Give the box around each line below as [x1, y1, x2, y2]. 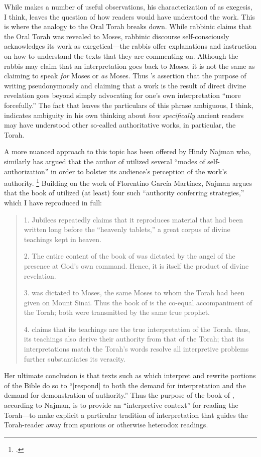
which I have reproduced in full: [4, 197, 102, 207]
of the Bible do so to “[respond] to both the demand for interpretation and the [4, 380, 246, 390]
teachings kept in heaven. [24, 234, 101, 244]
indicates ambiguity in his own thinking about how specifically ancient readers [4, 109, 244, 120]
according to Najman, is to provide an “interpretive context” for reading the [4, 400, 238, 410]
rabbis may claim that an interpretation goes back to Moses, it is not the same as [4, 60, 255, 71]
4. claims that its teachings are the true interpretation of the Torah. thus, [24, 323, 250, 334]
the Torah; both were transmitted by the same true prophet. [24, 307, 210, 317]
